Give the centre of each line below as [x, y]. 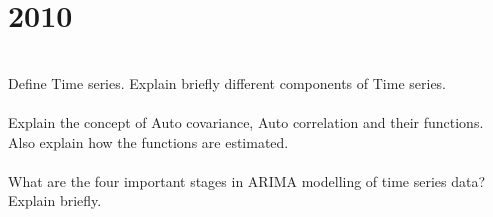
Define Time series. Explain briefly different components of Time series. [227, 82]
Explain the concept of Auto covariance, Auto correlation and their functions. [246, 121]
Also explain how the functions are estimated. [148, 141]
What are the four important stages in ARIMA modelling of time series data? [247, 180]
